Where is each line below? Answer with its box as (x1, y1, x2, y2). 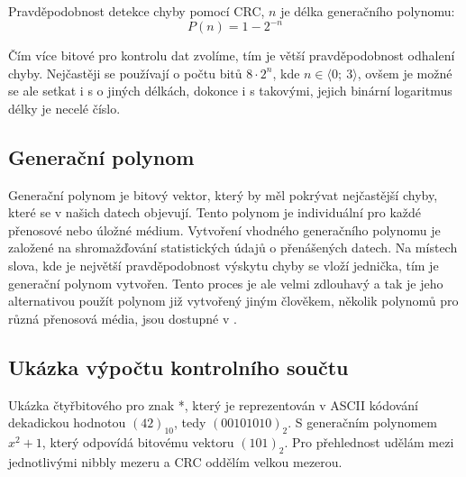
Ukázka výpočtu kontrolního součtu (8, 353, 349, 381)
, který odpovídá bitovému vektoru (41, 433, 234, 452)
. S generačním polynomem (288, 413, 437, 432)
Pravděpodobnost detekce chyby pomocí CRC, (8, 2, 265, 20)
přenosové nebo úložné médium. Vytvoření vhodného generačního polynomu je (8, 220, 441, 239)
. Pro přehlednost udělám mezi (284, 433, 454, 452)
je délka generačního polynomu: (280, 2, 455, 20)
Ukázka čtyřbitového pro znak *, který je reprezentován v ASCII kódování (8, 395, 418, 414)
